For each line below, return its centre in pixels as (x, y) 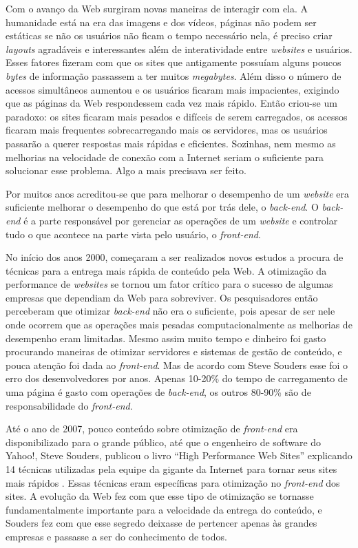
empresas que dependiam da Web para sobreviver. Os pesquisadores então (162, 297)
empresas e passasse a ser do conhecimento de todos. (116, 536)
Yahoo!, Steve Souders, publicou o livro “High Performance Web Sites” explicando (179, 455)
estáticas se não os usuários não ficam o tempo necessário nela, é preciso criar (169, 35)
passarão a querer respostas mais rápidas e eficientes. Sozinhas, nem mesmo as (171, 143)
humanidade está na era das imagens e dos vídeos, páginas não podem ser (161, 22)
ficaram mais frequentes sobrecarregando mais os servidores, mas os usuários (167, 130)
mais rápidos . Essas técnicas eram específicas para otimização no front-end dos (173, 482)
